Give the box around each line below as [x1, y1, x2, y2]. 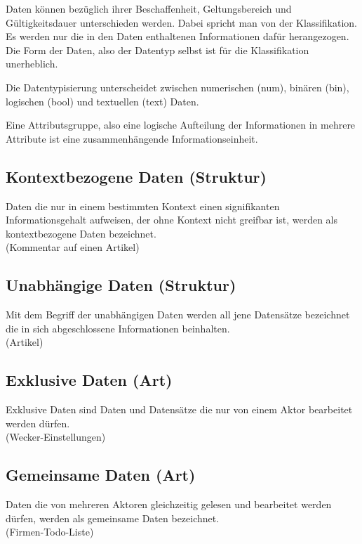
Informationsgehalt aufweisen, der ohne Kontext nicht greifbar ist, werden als [6, 212, 338, 227]
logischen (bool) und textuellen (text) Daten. [6, 93, 199, 108]
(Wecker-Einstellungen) [6, 429, 106, 444]
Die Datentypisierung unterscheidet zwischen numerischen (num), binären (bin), [6, 79, 349, 94]
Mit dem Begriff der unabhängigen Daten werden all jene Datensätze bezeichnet [6, 307, 350, 322]
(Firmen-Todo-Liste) [6, 524, 94, 539]
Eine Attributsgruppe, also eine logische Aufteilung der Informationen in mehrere [6, 117, 356, 132]
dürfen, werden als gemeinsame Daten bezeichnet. [6, 510, 220, 525]
